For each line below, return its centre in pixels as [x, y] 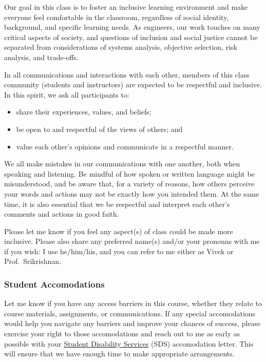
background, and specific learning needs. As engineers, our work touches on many [132, 27]
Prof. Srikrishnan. [33, 261]
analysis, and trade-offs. [41, 57]
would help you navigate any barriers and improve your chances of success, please [132, 323]
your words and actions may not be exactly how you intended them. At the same [132, 193]
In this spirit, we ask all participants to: [67, 94]
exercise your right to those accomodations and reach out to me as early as [122, 334]
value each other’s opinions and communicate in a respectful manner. [125, 146]
